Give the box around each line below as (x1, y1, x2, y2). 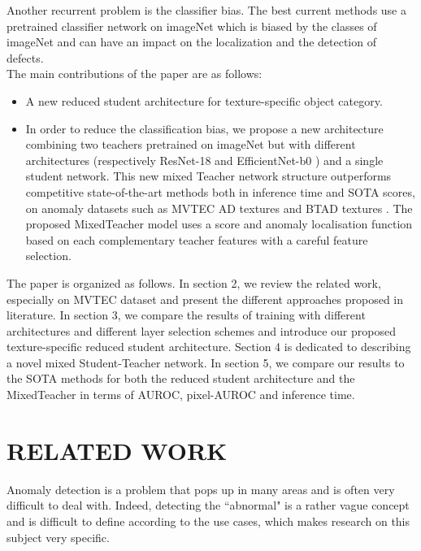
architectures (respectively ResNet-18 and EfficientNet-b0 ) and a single (25, 151, 384, 168)
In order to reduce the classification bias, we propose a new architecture (25, 119, 384, 137)
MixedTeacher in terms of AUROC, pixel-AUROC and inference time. (7, 386, 355, 403)
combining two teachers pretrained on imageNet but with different (25, 136, 356, 153)
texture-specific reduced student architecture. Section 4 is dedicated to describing (7, 338, 411, 355)
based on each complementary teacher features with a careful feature (25, 231, 368, 248)
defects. (7, 49, 44, 66)
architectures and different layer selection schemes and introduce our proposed (7, 322, 396, 339)
